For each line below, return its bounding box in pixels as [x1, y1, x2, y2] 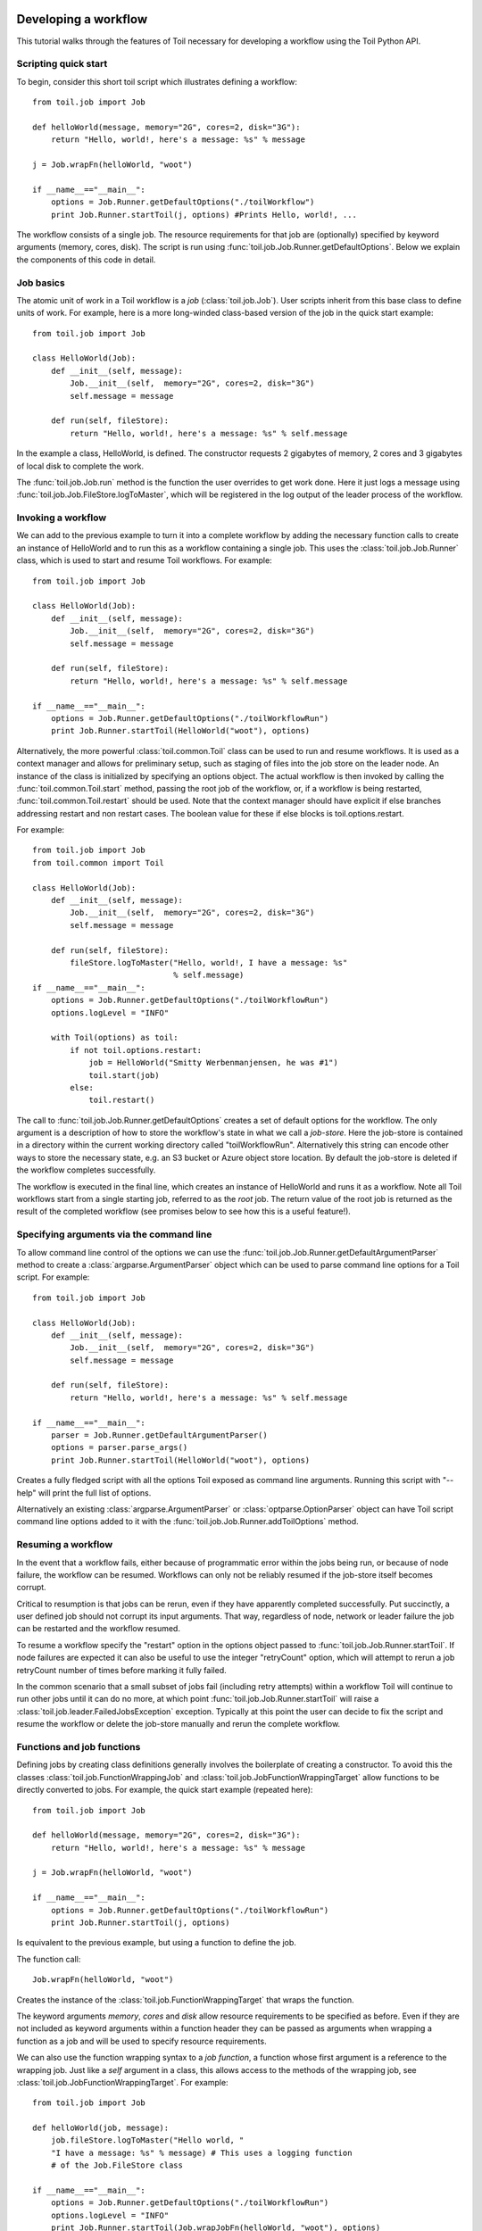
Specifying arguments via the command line [16, 1228, 212, 1240]
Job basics [16, 277, 66, 289]
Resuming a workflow [16, 1538, 113, 1551]
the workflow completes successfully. [16, 1165, 156, 1175]
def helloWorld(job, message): [32, 2123, 170, 2133]
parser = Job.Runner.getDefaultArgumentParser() [50, 1431, 268, 1440]
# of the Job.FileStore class [50, 2161, 183, 2170]
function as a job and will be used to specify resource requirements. [16, 2036, 267, 2046]
